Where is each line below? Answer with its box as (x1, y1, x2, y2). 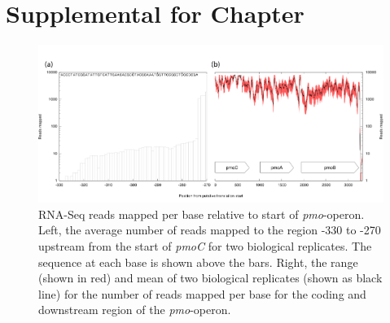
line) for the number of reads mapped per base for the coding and (38, 285, 366, 302)
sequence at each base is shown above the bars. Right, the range (38, 253, 358, 270)
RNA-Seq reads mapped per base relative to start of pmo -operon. (38, 205, 365, 222)
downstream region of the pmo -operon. (38, 301, 231, 318)
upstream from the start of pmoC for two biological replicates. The (38, 238, 372, 255)
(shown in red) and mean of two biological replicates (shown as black (38, 269, 383, 286)
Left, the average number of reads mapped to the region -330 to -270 (38, 221, 381, 238)
